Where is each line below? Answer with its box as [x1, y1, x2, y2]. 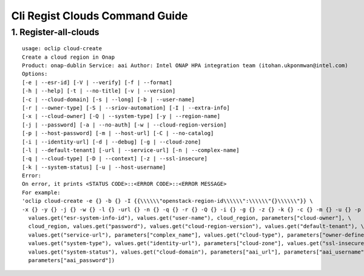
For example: [22, 189, 61, 196]
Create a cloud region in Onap [22, 53, 115, 61]
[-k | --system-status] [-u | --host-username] [22, 163, 166, 171]
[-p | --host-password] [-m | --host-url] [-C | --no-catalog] [22, 130, 214, 137]
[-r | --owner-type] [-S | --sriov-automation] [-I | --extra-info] [22, 104, 230, 111]
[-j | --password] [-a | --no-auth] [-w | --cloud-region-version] [22, 121, 227, 128]
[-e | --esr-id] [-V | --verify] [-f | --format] [22, 79, 173, 86]
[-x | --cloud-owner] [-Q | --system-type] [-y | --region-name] [22, 113, 221, 120]
